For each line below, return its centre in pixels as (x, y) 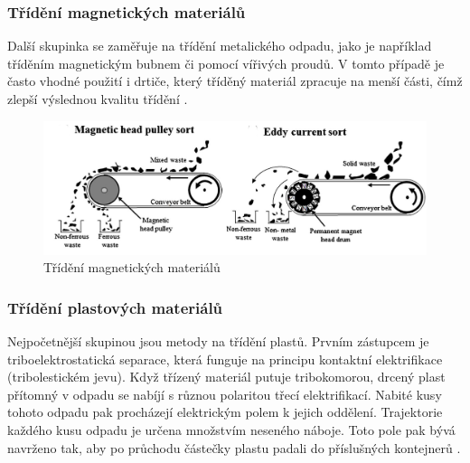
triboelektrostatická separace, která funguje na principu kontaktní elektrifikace (225, 359)
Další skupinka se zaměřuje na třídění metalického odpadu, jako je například (220, 46)
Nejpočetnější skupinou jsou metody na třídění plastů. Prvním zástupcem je (218, 340)
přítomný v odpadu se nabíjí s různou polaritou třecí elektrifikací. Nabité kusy (225, 394)
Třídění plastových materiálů (115, 307)
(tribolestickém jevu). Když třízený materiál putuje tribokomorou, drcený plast (226, 377)
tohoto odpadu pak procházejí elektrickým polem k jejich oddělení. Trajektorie (225, 412)
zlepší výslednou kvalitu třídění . (98, 99)
